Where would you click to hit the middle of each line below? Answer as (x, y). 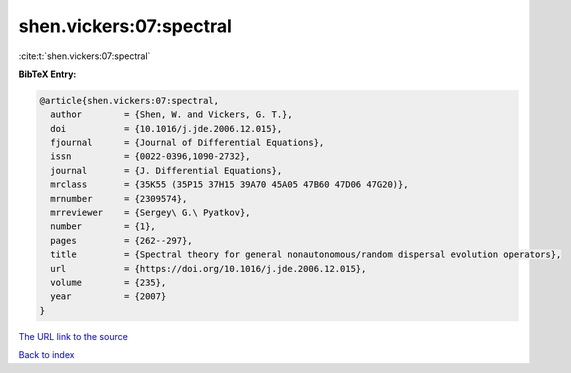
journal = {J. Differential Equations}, (166, 170)
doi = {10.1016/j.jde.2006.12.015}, (166, 128)
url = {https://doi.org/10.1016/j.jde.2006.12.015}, (208, 268)
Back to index (46, 355)
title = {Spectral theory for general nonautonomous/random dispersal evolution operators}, (306, 254)
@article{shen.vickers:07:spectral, (129, 100)
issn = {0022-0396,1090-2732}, (150, 156)
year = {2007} (108, 296)
